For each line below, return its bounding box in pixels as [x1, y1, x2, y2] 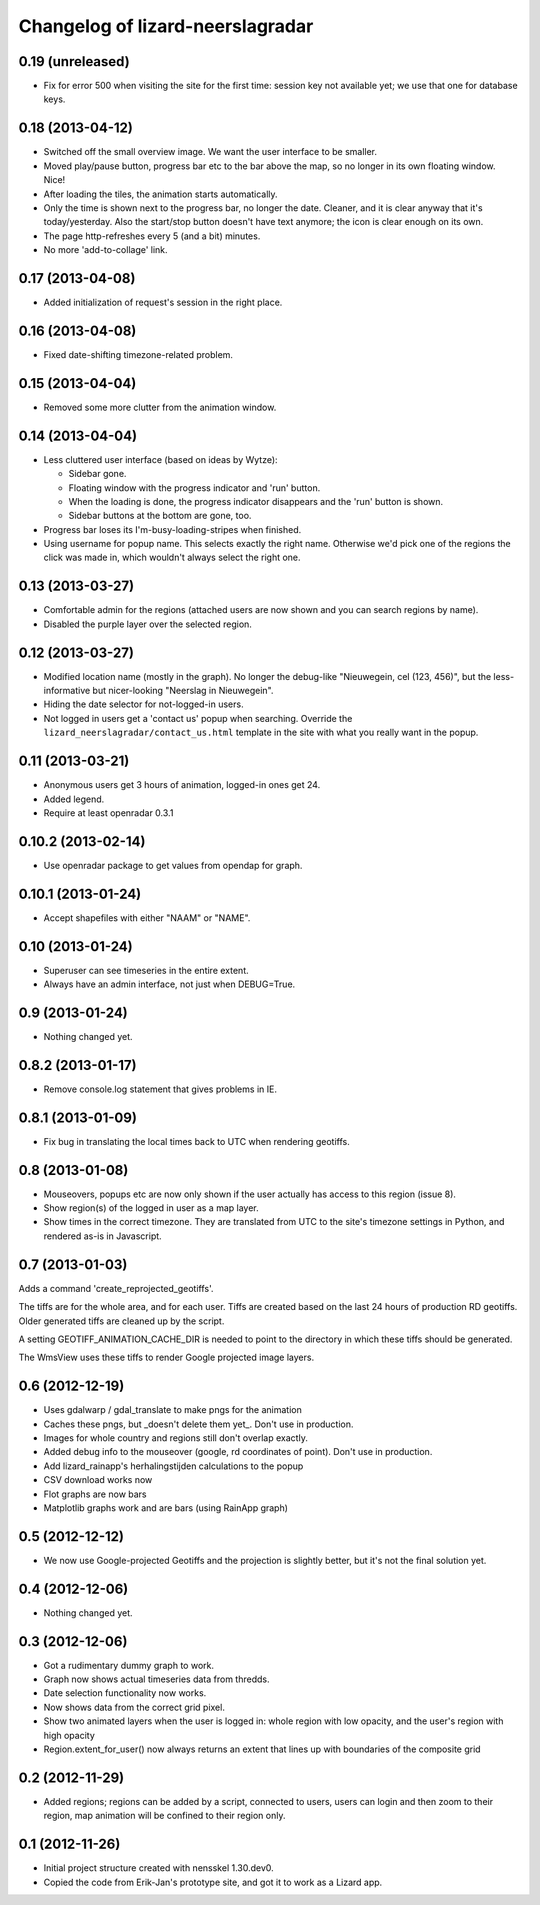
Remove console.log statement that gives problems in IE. [43, 1083, 277, 1095]
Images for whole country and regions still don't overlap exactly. [43, 1431, 309, 1444]
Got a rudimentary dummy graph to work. [43, 1659, 215, 1671]
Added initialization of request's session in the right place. [43, 296, 283, 308]
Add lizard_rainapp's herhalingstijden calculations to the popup [43, 1460, 304, 1472]
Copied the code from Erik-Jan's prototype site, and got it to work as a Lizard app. [43, 1876, 383, 1888]
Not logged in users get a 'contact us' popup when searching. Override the [43, 712, 353, 724]
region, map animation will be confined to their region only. [43, 1810, 286, 1822]
